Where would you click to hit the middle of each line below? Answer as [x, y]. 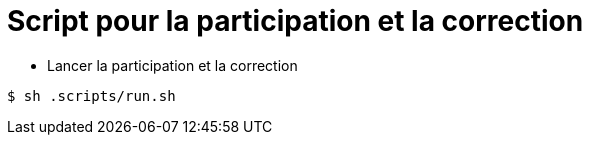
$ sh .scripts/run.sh [91, 95]
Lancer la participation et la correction [172, 65]
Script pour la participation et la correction [295, 21]
